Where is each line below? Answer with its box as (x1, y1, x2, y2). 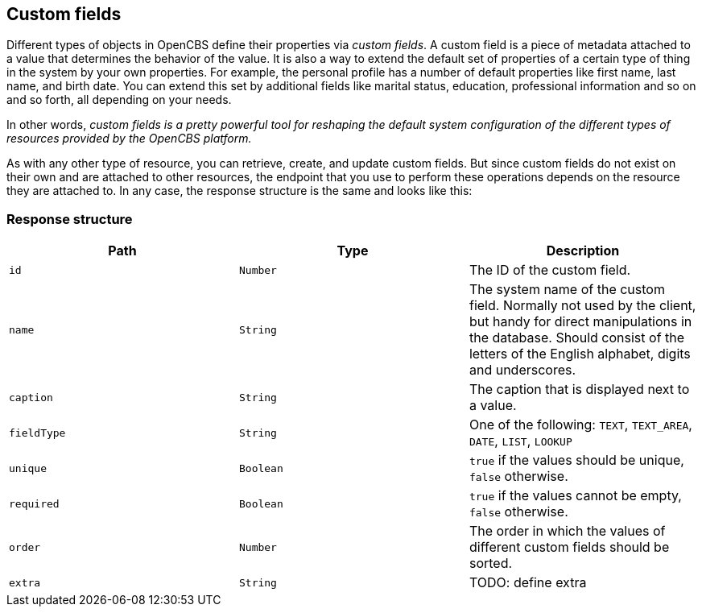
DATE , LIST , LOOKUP (469, 433, 572, 449)
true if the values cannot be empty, (469, 487, 682, 504)
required (9, 497, 60, 510)
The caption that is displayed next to (469, 381, 690, 398)
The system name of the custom (469, 281, 665, 298)
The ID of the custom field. (469, 262, 631, 279)
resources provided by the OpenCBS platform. (6, 131, 252, 146)
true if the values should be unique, (469, 452, 684, 469)
